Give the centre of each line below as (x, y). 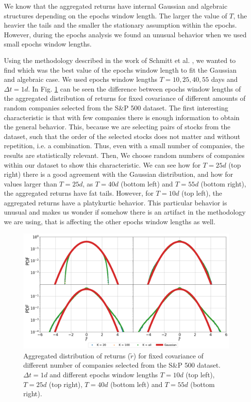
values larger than (31, 183)
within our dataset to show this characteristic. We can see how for (102, 164)
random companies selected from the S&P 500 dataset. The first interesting (116, 107)
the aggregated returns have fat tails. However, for (79, 193)
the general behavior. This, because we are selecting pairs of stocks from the (117, 127)
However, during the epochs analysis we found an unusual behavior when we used (125, 34)
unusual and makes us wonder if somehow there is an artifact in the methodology (125, 212)
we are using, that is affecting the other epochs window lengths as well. (110, 222)
